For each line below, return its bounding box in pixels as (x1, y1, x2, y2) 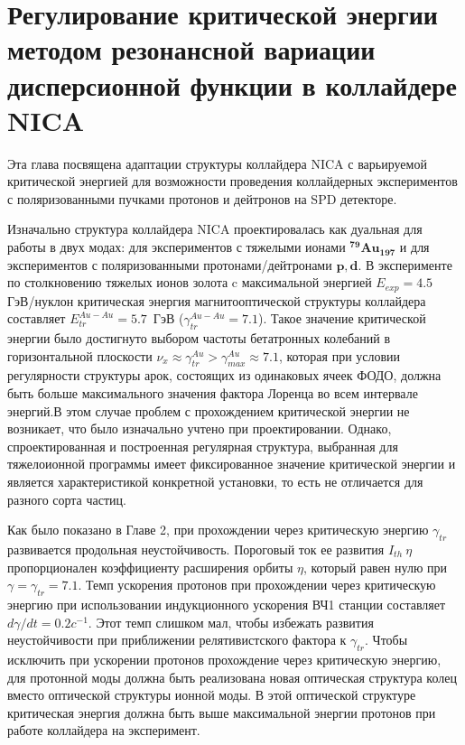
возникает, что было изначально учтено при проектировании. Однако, (7, 419, 392, 438)
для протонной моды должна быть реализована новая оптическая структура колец (7, 667, 457, 686)
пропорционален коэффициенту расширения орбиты (7, 557, 293, 576)
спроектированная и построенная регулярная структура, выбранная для (7, 436, 398, 455)
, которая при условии (278, 346, 401, 365)
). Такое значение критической (257, 309, 426, 328)
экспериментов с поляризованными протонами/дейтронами (7, 255, 332, 274)
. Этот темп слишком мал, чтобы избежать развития (88, 612, 374, 631)
